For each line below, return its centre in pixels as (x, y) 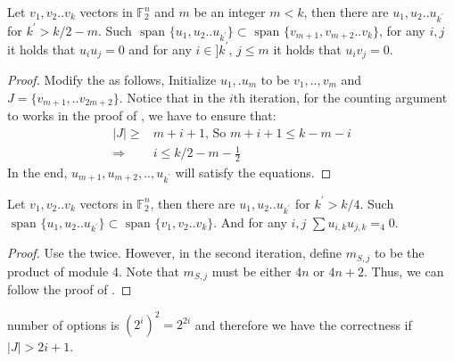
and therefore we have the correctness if (303, 324)
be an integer (230, 12)
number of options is (63, 324)
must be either (252, 271)
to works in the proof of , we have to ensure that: (142, 115)
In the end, (37, 172)
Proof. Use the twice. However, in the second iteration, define (175, 253)
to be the (399, 253)
